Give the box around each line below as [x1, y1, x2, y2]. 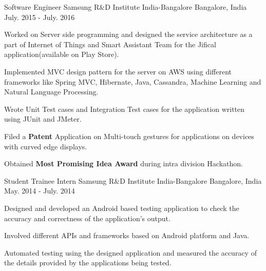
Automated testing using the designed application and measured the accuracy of [4, 247, 257, 258]
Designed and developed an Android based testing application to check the [4, 202, 239, 213]
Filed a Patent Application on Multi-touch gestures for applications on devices [4, 130, 254, 141]
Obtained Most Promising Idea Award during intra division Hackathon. [4, 158, 243, 169]
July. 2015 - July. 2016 [4, 11, 75, 22]
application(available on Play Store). [4, 49, 119, 60]
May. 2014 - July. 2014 [4, 185, 75, 196]
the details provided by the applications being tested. [4, 257, 172, 268]
